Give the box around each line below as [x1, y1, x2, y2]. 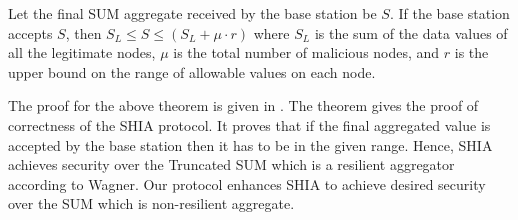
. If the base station [389, 3, 510, 23]
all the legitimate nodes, [8, 42, 156, 63]
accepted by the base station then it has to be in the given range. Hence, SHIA [8, 134, 493, 155]
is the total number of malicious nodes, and [173, 42, 440, 63]
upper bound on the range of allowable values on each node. [8, 61, 376, 82]
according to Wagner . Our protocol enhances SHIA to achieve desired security [8, 173, 486, 194]
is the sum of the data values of [314, 22, 508, 43]
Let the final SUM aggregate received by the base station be [8, 3, 377, 23]
